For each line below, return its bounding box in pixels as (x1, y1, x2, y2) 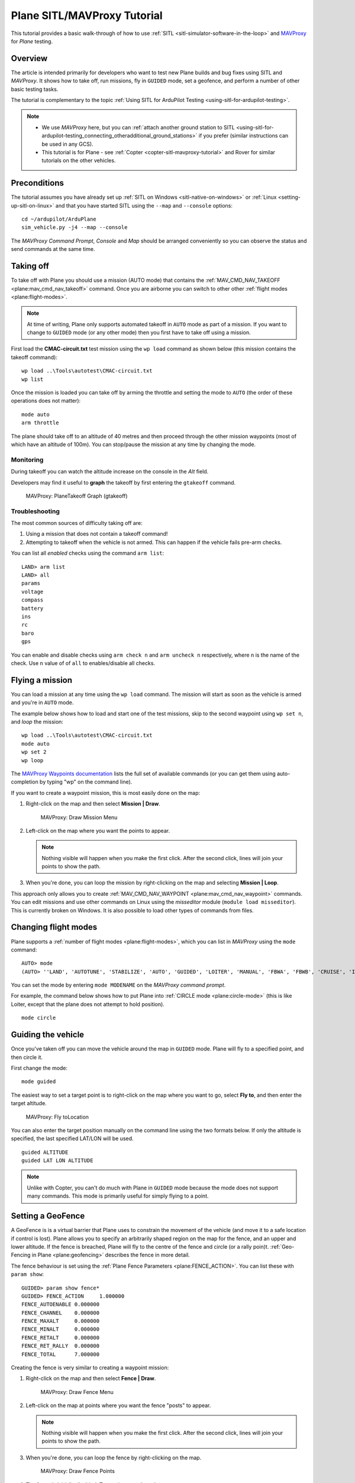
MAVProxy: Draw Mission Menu (40, 813, 118, 821)
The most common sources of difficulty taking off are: (11, 520, 143, 527)
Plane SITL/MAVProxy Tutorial (11, 9, 163, 22)
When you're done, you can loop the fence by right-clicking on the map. (25, 1454, 202, 1461)
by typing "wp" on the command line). (39, 778, 133, 785)
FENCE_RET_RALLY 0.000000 (21, 1342, 100, 1350)
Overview (11, 53, 48, 63)
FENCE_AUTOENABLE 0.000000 (21, 1301, 100, 1308)
